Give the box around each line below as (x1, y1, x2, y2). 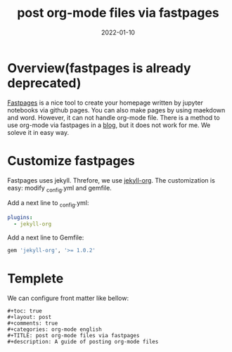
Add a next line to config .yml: (7, 199, 89, 209)
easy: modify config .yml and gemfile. (7, 183, 112, 194)
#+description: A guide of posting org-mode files (7, 338, 159, 345)
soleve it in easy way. (7, 128, 70, 136)
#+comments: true (7, 320, 58, 327)
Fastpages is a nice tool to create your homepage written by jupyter (7, 98, 204, 107)
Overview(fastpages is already (7, 60, 191, 76)
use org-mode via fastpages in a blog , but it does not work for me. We (7, 121, 211, 129)
